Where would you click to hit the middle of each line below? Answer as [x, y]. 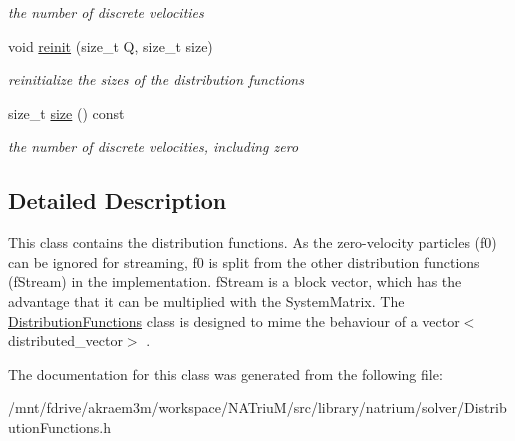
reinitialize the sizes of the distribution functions [156, 79]
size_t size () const [66, 112]
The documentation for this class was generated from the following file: [225, 373]
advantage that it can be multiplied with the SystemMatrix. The [206, 300]
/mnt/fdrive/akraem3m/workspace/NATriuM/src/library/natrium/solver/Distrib [257, 407]
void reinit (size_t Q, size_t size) [110, 45]
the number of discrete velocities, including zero [153, 146]
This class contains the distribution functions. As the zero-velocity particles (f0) [252, 242]
